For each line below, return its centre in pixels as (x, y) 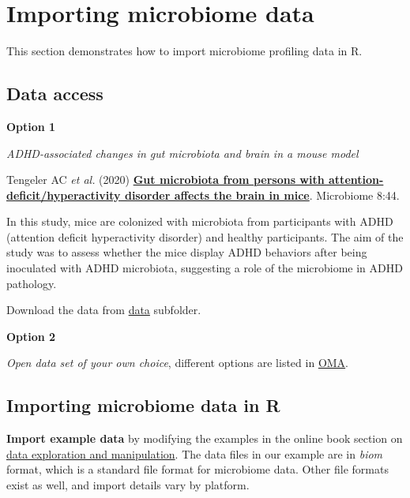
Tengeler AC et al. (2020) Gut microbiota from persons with (166, 180)
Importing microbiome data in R (143, 405)
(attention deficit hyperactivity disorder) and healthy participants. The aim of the (205, 236)
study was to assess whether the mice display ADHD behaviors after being (187, 252)
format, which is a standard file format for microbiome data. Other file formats (197, 469)
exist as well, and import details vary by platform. (128, 485)
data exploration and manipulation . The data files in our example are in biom (195, 453)
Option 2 (31, 336)
